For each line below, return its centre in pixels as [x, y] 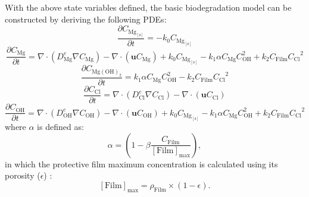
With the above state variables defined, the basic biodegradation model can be [148, 7]
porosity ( [23, 175]
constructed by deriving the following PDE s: [86, 19]
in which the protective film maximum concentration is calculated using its [141, 163]
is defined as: [60, 127]
